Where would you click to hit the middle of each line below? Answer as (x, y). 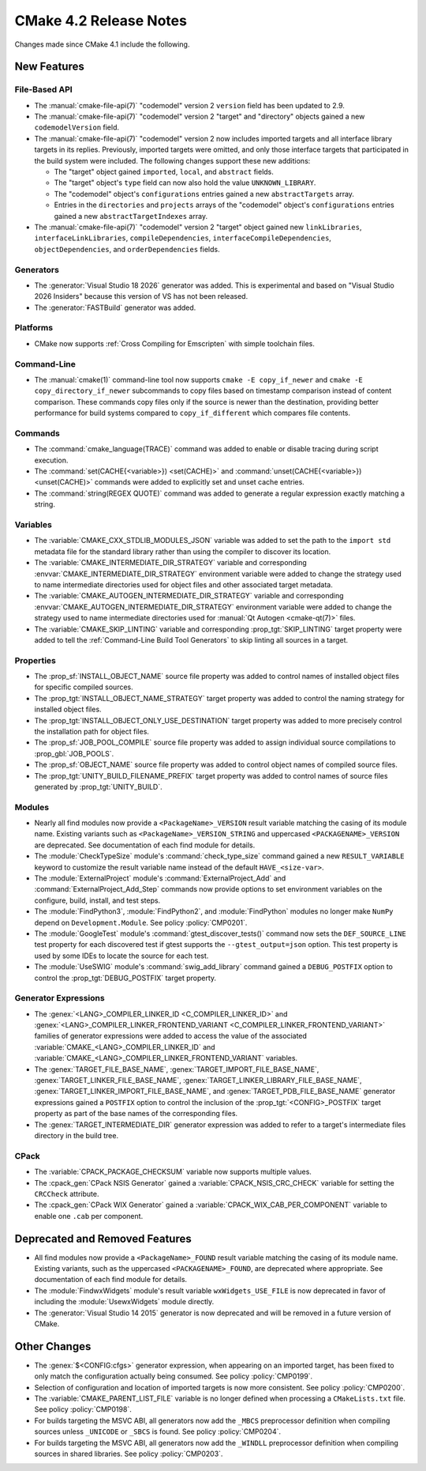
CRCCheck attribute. (67, 1194)
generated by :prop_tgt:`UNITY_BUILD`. (98, 786)
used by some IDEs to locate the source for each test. (121, 956)
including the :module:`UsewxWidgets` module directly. (124, 1302)
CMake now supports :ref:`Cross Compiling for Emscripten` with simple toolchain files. (175, 343)
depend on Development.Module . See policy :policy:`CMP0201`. (141, 922)
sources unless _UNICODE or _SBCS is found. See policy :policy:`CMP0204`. (158, 1431)
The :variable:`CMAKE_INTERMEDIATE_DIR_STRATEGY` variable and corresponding (170, 563)
